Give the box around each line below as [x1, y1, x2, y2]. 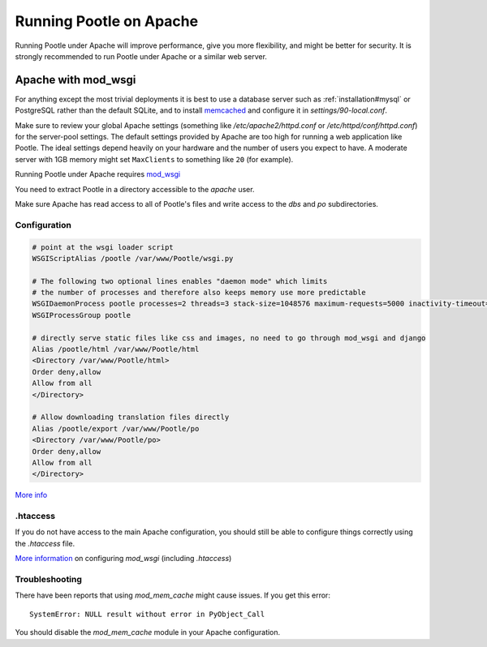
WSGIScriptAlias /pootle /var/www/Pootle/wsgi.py [32, 254, 234, 263]
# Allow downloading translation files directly [32, 413, 230, 422]
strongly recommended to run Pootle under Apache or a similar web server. [15, 51, 268, 61]
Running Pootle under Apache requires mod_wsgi [15, 169, 181, 179]
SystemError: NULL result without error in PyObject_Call [29, 609, 265, 619]
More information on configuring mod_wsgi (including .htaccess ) [15, 554, 232, 563]
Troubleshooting [15, 574, 83, 585]
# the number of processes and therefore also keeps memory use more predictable [32, 288, 367, 298]
